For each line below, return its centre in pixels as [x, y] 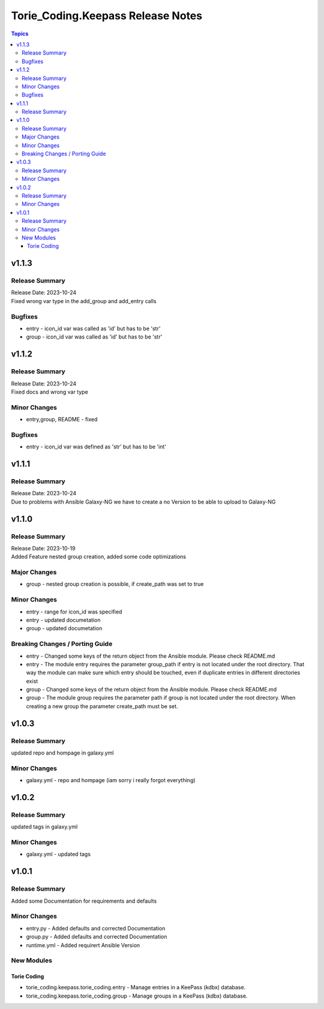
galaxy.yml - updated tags [58, 854]
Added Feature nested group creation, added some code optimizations [98, 557]
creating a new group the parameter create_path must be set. [102, 706]
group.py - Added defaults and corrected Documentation [97, 937]
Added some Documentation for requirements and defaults [84, 901]
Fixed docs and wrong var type [49, 392]
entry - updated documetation [63, 620]
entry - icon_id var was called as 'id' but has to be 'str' [93, 328]
